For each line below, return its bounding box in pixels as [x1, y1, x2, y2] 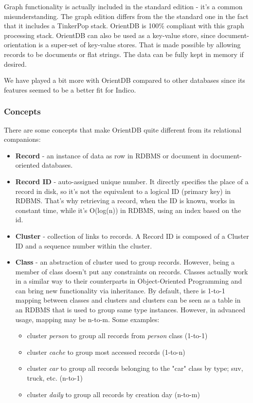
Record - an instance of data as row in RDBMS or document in [15, 150, 208, 160]
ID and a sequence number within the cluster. [15, 240, 152, 250]
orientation [4, 39, 36, 50]
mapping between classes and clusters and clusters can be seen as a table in [15, 295, 241, 305]
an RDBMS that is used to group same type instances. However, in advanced [15, 305, 246, 315]
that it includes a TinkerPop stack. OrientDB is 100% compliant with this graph [4, 20, 244, 31]
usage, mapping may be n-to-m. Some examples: [15, 314, 160, 324]
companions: [4, 134, 41, 144]
